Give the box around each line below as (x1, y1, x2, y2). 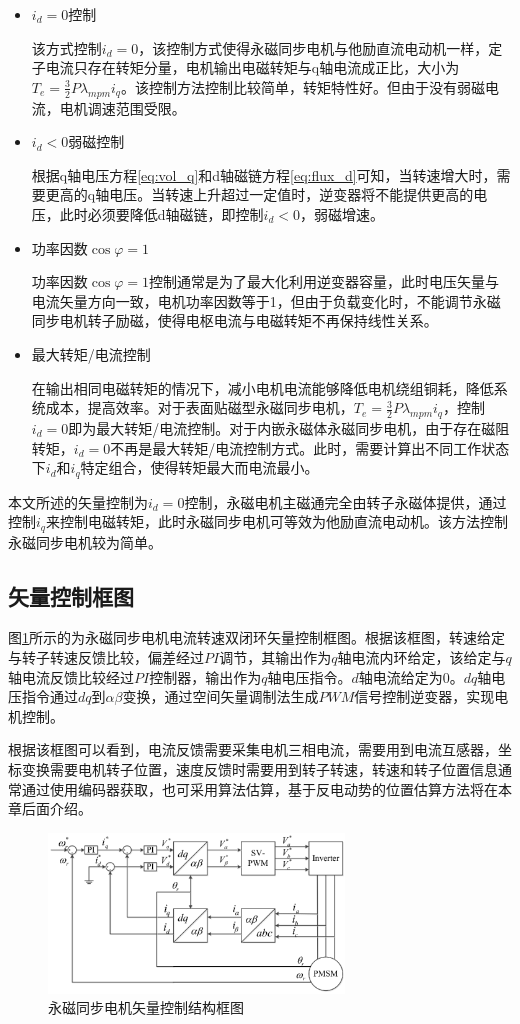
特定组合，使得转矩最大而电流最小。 (80, 457, 319, 478)
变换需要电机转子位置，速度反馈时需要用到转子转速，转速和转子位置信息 (21, 758, 498, 779)
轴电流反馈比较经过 (8, 666, 134, 687)
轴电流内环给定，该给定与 (337, 646, 506, 667)
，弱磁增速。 (299, 203, 384, 224)
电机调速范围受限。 (59, 97, 186, 118)
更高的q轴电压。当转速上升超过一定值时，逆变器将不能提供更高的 (45, 184, 474, 205)
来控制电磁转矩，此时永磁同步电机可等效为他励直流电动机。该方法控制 (46, 511, 508, 532)
